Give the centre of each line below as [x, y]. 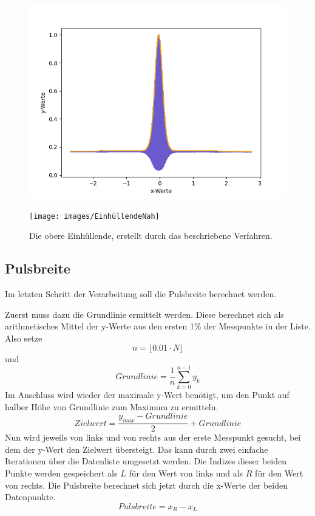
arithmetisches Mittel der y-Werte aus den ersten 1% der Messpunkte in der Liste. [158, 326]
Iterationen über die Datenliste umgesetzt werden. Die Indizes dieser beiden [146, 461]
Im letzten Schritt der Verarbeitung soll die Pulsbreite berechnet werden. [141, 294]
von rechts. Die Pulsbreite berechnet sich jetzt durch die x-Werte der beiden [146, 485]
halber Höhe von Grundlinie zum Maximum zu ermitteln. [112, 406]
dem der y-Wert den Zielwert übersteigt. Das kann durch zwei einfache [137, 449]
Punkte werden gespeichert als [61, 473]
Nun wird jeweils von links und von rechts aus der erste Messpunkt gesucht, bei [153, 437]
